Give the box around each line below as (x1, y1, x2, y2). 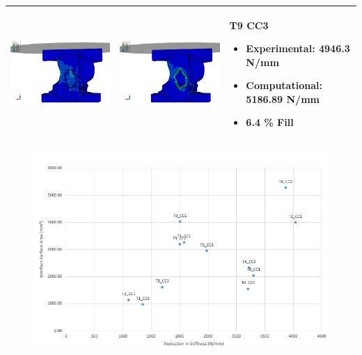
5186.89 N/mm (246, 91, 320, 106)
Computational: (246, 78, 322, 93)
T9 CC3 (229, 17, 269, 32)
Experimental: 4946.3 (246, 41, 350, 56)
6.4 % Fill (246, 115, 294, 129)
